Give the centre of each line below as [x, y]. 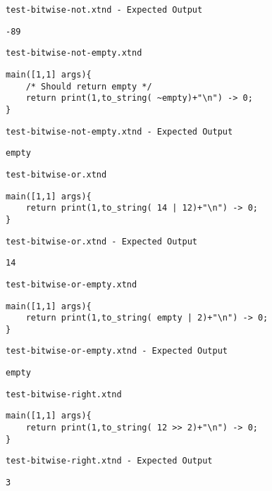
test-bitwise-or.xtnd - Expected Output [102, 241]
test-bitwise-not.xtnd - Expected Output [104, 10]
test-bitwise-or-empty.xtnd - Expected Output [117, 351]
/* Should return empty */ [89, 86]
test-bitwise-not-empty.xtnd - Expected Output [119, 131]
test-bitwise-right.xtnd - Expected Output [109, 461]
